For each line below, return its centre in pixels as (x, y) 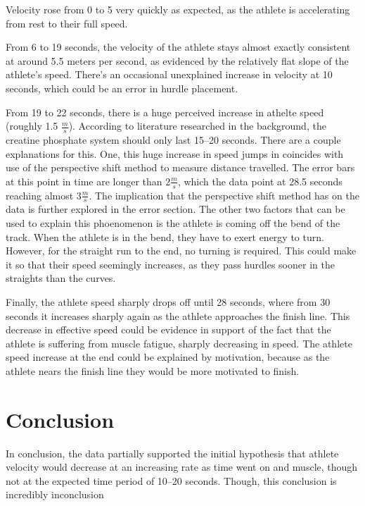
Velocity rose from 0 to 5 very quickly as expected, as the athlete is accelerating (178, 9)
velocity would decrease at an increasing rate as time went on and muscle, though (182, 467)
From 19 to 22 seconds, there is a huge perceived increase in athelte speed (165, 112)
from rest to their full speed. (67, 23)
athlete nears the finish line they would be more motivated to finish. (153, 370)
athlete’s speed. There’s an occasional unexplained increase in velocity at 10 (169, 74)
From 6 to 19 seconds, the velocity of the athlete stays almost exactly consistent (178, 47)
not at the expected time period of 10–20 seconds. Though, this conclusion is (171, 480)
